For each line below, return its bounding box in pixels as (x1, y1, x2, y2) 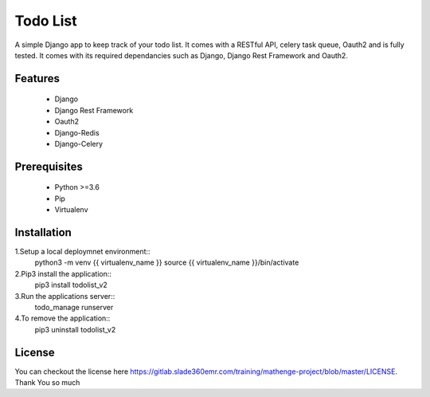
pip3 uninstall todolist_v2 (34, 324, 116, 334)
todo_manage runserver (34, 302, 114, 312)
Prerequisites (14, 159, 83, 173)
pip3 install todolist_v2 (34, 280, 107, 290)
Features (14, 72, 60, 85)
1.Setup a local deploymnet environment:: (14, 247, 150, 256)
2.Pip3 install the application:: (14, 269, 111, 278)
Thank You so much (14, 378, 80, 387)
